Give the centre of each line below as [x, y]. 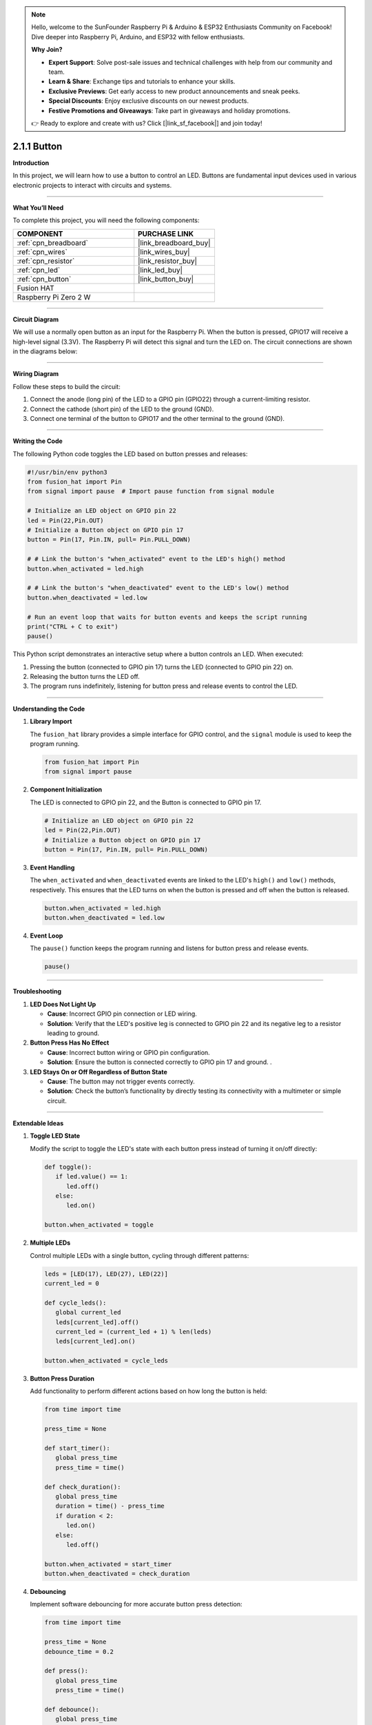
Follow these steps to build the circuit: [66, 386]
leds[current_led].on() [95, 1341]
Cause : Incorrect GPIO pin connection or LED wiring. [122, 1014]
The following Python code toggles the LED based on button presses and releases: [130, 454]
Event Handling [52, 867]
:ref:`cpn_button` [44, 279]
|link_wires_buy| [164, 252]
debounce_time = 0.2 [79, 1652]
